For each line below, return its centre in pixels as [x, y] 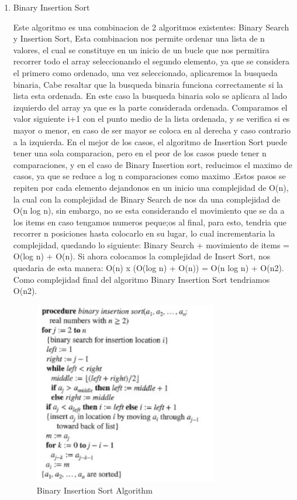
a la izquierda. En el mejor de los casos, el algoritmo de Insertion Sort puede [150, 141]
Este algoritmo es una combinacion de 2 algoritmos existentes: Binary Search [151, 27]
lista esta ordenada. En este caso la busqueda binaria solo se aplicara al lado [150, 96]
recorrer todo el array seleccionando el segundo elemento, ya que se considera [151, 61]
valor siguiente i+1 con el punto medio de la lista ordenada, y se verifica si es [151, 119]
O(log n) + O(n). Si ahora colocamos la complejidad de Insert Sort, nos [142, 256]
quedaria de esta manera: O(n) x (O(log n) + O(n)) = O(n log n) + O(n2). [148, 268]
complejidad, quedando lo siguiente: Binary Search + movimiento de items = [151, 244]
